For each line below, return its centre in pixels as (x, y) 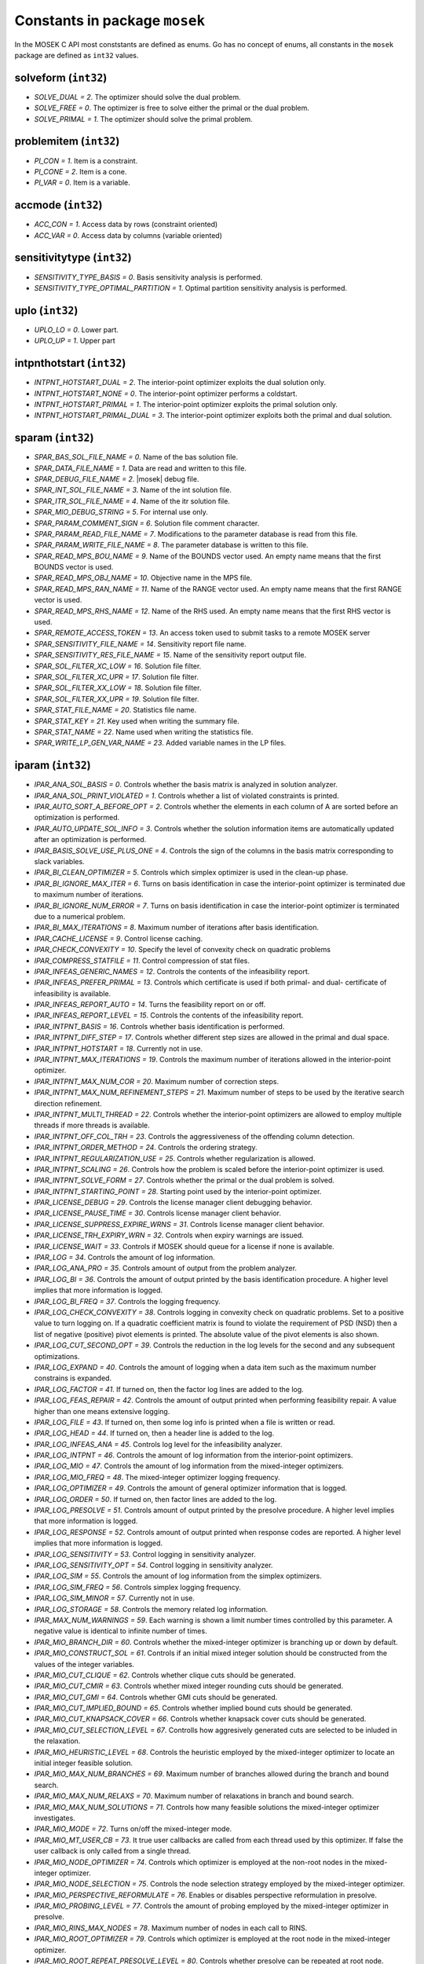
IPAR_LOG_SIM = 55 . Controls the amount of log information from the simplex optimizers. (178, 1576)
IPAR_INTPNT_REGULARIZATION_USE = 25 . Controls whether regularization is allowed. (175, 1158)
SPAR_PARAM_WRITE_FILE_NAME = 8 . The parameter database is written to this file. (172, 545)
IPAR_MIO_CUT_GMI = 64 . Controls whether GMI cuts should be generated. (156, 1697)
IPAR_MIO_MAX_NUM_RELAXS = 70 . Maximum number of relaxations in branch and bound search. (194, 1796)
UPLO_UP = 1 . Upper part (75, 341)
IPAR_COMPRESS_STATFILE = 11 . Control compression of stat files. (142, 960)
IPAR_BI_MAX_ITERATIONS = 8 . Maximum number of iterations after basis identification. (177, 928)
